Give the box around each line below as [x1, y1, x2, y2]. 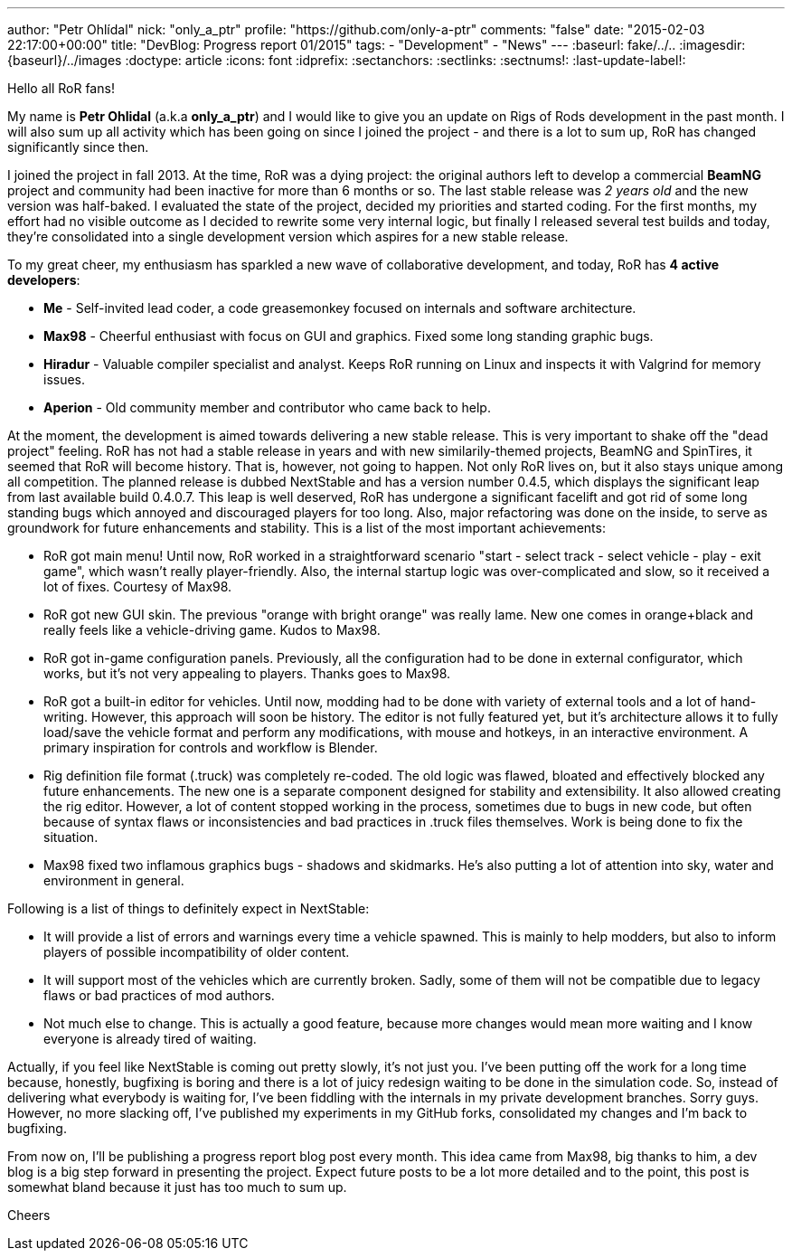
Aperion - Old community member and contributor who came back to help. [43, 400, 491, 415]
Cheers [7, 1207, 51, 1223]
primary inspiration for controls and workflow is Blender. [43, 740, 378, 755]
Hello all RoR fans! [7, 80, 115, 96]
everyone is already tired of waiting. [43, 1031, 257, 1046]
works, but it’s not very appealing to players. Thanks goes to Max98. [43, 666, 451, 681]
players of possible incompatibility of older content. [43, 944, 350, 960]
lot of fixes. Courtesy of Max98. [43, 579, 232, 594]
